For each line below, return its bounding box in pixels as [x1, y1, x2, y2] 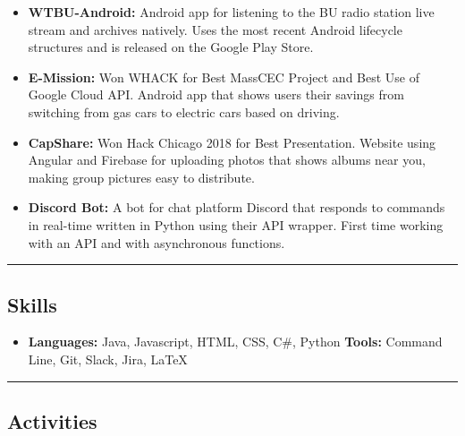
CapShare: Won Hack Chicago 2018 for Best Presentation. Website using [28, 133, 436, 151]
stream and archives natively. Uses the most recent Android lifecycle [28, 20, 402, 38]
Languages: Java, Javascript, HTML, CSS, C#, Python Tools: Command [28, 332, 443, 351]
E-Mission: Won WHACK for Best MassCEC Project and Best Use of [28, 67, 420, 86]
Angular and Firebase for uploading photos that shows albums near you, [28, 150, 426, 169]
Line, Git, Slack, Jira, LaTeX [28, 349, 188, 368]
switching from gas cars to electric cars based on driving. [28, 102, 340, 121]
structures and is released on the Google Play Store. [28, 38, 314, 56]
